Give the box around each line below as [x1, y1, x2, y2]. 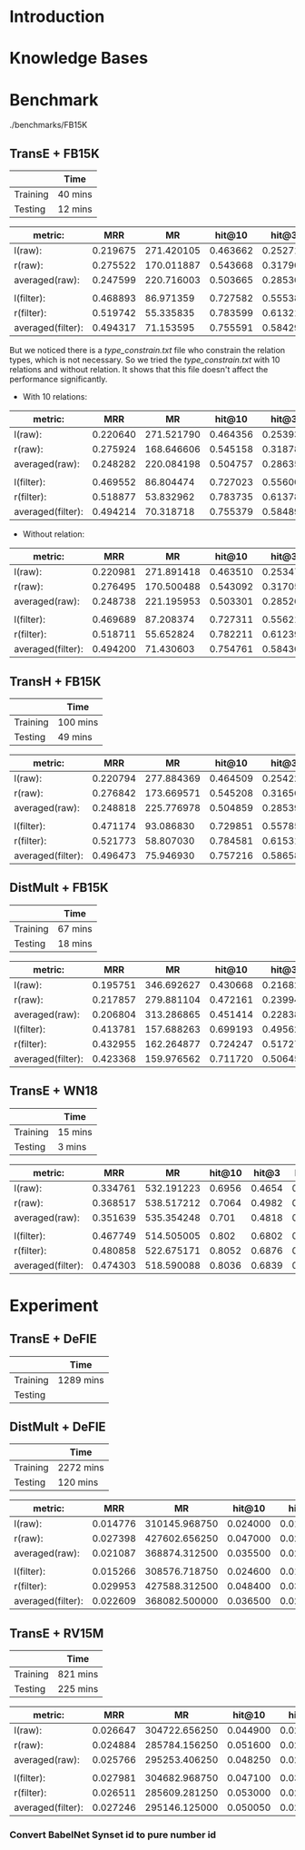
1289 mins [57, 1373, 104, 1386]
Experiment [9, 1295, 99, 1316]
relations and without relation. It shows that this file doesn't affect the [9, 364, 269, 375]
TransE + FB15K [9, 145, 100, 161]
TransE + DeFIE [9, 1331, 97, 1347]
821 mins [57, 1668, 99, 1681]
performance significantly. [9, 374, 108, 385]
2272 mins [57, 1461, 104, 1474]
